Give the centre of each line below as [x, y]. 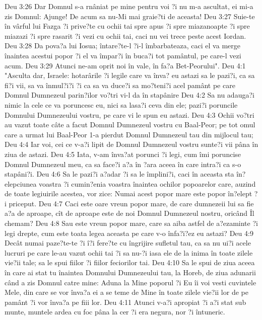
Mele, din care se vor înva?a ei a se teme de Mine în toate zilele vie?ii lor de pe [126, 292]
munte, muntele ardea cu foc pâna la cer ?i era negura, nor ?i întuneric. [115, 312]
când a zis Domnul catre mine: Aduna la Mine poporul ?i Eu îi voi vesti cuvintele [130, 282]
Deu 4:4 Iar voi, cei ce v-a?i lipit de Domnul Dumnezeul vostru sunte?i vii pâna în [132, 144]
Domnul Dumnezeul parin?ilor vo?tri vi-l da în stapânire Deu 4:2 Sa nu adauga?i [129, 95]
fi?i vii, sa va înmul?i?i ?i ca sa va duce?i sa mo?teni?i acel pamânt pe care [120, 85]
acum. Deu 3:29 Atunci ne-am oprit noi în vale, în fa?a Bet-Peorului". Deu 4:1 [125, 65]
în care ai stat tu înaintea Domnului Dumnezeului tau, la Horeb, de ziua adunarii [130, 272]
